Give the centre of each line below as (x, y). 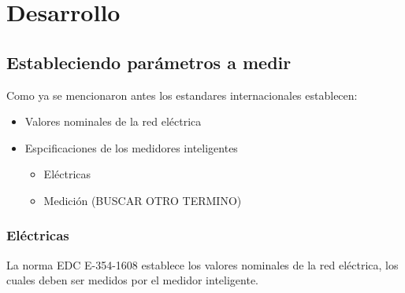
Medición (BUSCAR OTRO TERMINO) (143, 200)
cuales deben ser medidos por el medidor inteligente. (132, 280)
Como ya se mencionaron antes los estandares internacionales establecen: (182, 95)
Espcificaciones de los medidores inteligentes (131, 147)
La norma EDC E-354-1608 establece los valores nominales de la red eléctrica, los (202, 264)
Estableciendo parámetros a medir (149, 62)
